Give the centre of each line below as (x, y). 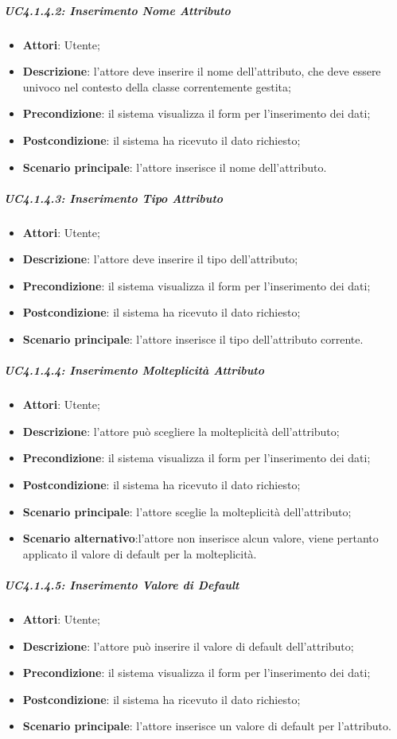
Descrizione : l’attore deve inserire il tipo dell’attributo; (160, 259)
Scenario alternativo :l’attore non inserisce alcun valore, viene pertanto (200, 538)
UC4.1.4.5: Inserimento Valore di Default (122, 584)
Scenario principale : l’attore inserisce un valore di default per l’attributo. (207, 726)
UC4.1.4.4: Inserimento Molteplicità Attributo (134, 370)
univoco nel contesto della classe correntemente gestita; (157, 86)
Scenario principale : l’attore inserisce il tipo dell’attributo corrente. (193, 339)
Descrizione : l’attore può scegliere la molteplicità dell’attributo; (181, 431)
